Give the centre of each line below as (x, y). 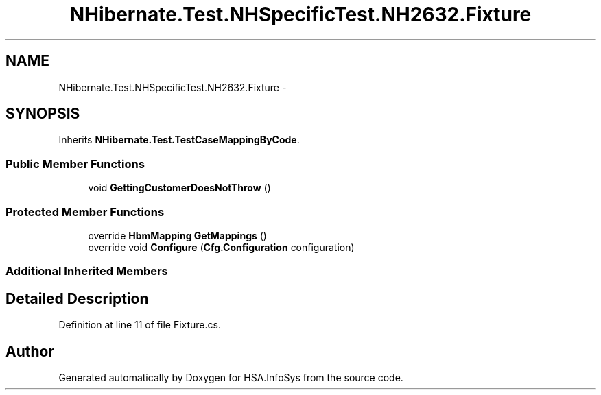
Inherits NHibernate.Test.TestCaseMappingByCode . (179, 140)
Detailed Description (77, 298)
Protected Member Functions (85, 212)
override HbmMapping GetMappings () (177, 235)
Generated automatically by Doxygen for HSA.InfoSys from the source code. (231, 378)
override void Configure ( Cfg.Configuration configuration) (221, 247)
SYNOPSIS (43, 114)
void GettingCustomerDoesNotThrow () (179, 188)
